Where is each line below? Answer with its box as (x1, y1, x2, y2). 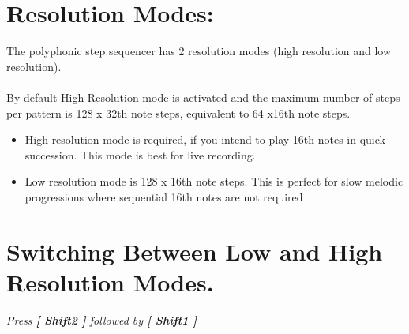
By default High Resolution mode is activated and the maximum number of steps (6, 88, 400, 105)
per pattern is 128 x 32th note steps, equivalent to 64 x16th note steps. (6, 104, 351, 121)
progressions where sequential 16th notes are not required (24, 188, 303, 205)
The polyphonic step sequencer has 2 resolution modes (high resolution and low (6, 43, 392, 59)
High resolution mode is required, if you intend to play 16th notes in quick (24, 131, 385, 148)
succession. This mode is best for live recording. (24, 146, 256, 163)
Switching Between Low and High (6, 235, 383, 267)
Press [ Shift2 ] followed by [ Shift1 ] (6, 311, 197, 328)
